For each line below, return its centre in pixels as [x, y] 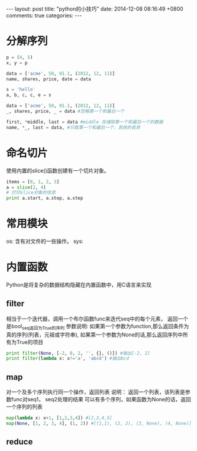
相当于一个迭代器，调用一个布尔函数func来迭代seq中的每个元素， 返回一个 [97, 319]
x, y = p [17, 63]
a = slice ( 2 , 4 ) [26, 187]
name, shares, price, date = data [49, 79]
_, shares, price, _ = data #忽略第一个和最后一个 [65, 111]
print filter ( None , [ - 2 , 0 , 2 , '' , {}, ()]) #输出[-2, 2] [78, 353]
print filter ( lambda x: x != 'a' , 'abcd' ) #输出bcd [67, 359]
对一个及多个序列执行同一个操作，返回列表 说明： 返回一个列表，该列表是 [96, 392]
